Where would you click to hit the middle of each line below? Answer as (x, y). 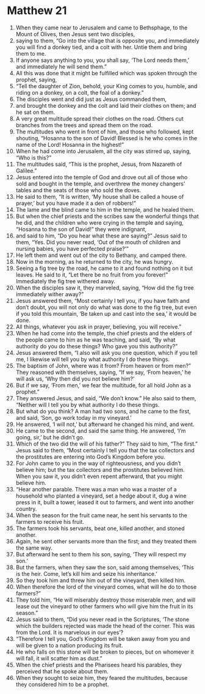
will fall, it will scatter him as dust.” (59, 658)
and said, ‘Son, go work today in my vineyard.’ (74, 417)
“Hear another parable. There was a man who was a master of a (96, 489)
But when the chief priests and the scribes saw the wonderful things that (107, 216)
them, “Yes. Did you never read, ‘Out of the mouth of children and (98, 242)
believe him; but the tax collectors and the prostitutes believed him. (100, 469)
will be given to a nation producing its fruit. (70, 645)
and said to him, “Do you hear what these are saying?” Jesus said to (101, 236)
